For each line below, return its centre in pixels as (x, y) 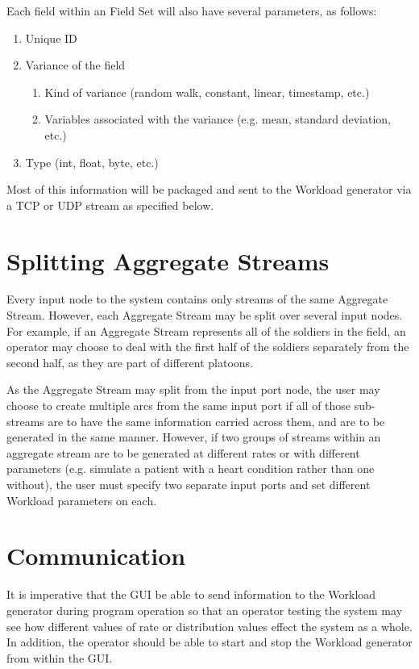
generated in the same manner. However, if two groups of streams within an (194, 437)
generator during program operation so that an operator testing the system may (205, 610)
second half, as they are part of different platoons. (130, 362)
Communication (96, 556)
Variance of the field (75, 65)
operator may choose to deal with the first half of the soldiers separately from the (208, 347)
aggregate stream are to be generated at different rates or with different (183, 452)
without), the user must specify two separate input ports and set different (189, 484)
